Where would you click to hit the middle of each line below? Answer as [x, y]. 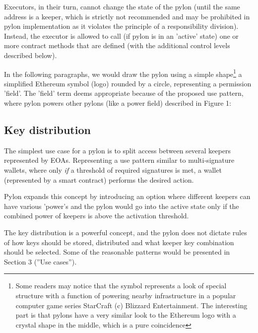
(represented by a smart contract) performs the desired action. [99, 179]
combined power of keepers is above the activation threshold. [97, 216]
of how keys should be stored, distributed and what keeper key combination [119, 242]
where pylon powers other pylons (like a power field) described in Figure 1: [118, 103]
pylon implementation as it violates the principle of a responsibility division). [121, 26]
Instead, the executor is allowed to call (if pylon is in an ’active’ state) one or [121, 35]
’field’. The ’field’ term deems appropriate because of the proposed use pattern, [124, 93]
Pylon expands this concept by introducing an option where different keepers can [127, 196]
